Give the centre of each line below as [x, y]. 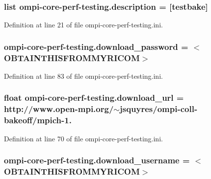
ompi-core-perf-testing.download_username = [97, 160]
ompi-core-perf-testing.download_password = [96, 46]
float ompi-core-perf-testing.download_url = [94, 98]
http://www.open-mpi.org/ [59, 109]
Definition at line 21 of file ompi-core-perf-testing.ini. [83, 25]
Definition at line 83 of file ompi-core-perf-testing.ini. [83, 76]
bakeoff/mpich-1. [38, 120]
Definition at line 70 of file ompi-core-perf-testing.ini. [83, 138]
